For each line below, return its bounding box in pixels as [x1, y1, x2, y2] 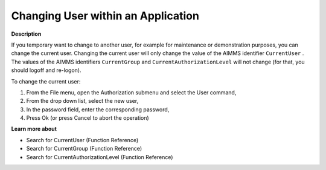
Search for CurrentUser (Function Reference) [26, 136, 139, 143]
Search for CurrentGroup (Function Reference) [26, 145, 142, 152]
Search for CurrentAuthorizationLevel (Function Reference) [26, 153, 173, 160]
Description [11, 30, 42, 38]
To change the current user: [11, 77, 81, 85]
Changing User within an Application [11, 9, 199, 22]
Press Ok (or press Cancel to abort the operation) [26, 114, 149, 122]
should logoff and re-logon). [11, 67, 81, 74]
